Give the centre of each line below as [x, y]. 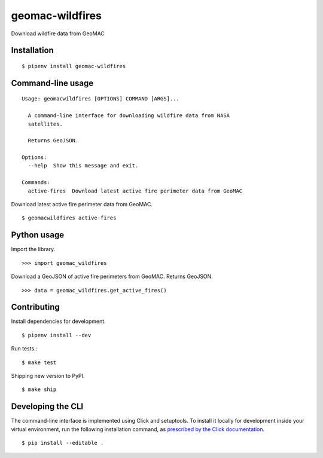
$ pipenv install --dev [57, 335]
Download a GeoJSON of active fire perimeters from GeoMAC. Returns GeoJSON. [112, 277]
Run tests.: [24, 349]
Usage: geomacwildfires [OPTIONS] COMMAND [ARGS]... [100, 99]
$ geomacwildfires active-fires [69, 218]
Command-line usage [52, 83]
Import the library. [33, 249]
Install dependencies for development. [58, 321]
